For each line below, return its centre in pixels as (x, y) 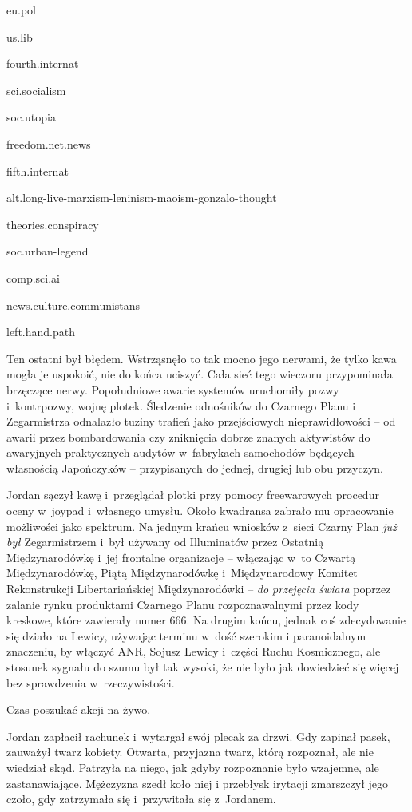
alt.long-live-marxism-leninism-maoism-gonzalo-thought (142, 198)
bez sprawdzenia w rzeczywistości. (91, 682)
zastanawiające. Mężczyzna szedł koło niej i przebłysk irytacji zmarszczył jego (198, 783)
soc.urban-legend (48, 251)
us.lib (20, 36)
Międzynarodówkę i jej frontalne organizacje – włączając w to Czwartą (181, 557)
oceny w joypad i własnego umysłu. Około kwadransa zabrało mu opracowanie (200, 511)
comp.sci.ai (33, 277)
